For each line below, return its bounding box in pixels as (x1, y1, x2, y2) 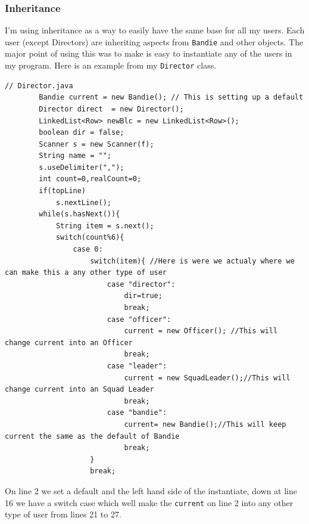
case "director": (107, 280, 176, 289)
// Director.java (5, 81, 73, 90)
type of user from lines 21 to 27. (5, 508, 121, 520)
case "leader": (107, 361, 167, 370)
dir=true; (124, 292, 163, 300)
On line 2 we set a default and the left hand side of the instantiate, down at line (5, 484, 298, 497)
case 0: (73, 245, 103, 254)
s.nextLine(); (55, 198, 111, 207)
